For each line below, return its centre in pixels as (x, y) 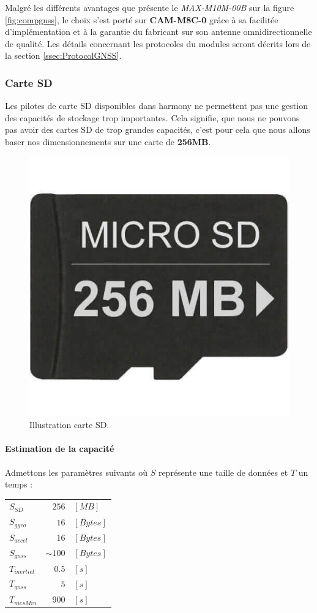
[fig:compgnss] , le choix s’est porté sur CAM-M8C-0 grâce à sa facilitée (142, 19)
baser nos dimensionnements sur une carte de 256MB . (108, 141)
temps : (19, 484)
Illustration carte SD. (69, 425)
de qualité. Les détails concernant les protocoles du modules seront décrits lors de (158, 43)
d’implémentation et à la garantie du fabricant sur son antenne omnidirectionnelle (158, 32)
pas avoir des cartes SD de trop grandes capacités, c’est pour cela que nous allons (158, 130)
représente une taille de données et (223, 472)
